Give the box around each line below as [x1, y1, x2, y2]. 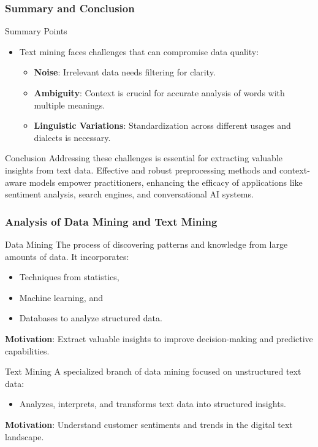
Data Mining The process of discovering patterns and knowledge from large [5, 237, 288, 250]
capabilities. [5, 344, 50, 357]
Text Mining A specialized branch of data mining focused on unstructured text [5, 365, 301, 378]
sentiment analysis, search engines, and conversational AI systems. [5, 188, 254, 201]
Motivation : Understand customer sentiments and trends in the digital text [5, 418, 293, 430]
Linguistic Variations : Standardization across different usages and [34, 119, 291, 132]
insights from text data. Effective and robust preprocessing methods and [5, 163, 277, 176]
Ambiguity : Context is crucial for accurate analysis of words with [34, 86, 285, 99]
